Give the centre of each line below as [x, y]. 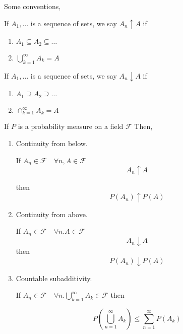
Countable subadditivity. [54, 278]
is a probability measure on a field [71, 126]
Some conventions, [33, 6]
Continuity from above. [52, 214]
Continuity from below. [52, 143]
